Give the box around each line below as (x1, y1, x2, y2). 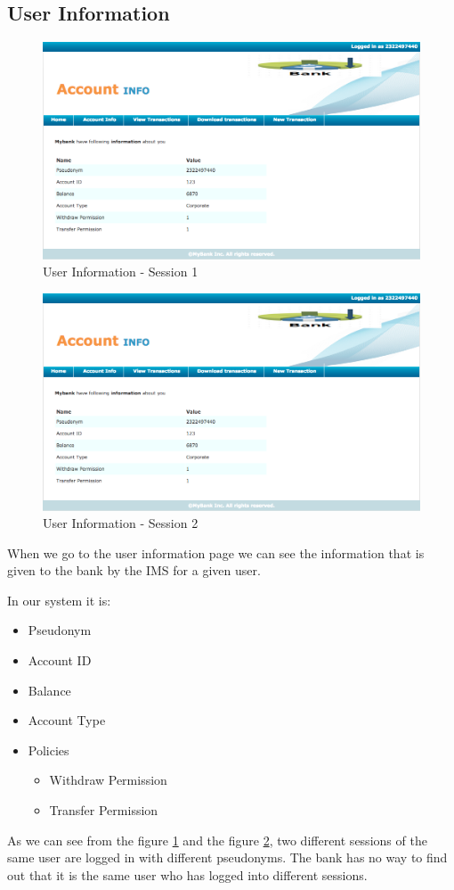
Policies (28, 740, 69, 759)
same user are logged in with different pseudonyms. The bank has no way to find (7, 848, 448, 867)
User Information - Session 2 (43, 514, 199, 532)
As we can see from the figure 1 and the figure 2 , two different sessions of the (7, 830, 427, 849)
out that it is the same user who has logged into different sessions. (7, 865, 368, 884)
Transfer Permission (49, 801, 158, 820)
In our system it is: (7, 590, 111, 609)
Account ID (28, 651, 92, 670)
